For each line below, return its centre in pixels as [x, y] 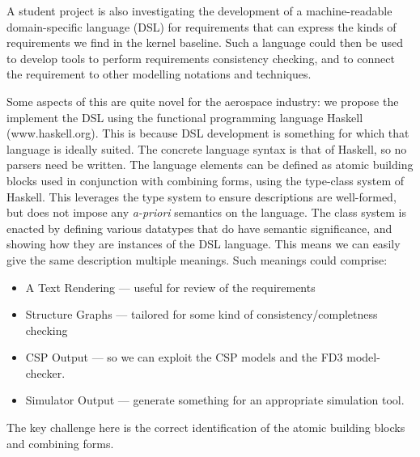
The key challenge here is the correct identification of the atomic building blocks [206, 427]
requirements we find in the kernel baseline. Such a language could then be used [205, 42]
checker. [45, 372]
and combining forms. [60, 443]
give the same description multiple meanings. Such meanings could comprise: [197, 259]
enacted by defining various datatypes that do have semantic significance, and [199, 228]
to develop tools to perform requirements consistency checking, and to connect [201, 58]
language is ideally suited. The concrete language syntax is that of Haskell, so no [207, 148]
